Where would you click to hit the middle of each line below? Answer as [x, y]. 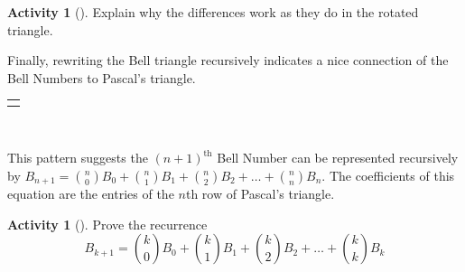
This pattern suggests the [78, 158]
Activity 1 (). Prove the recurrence [107, 224]
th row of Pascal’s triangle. [260, 194]
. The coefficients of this [388, 175]
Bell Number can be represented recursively [338, 158]
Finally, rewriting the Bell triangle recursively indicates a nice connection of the [228, 60]
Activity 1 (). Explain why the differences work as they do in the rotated [213, 12]
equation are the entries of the [91, 194]
